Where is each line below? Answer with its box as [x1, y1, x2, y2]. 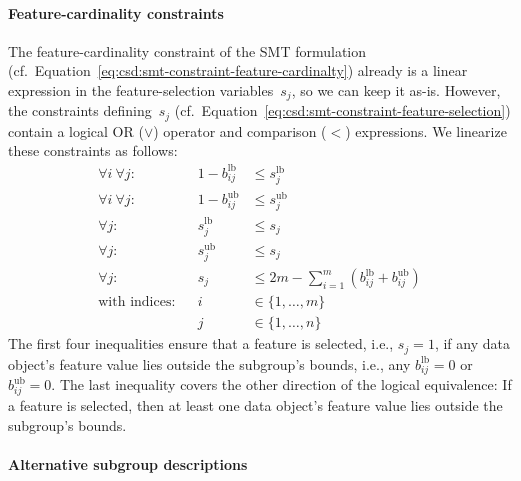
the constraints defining [8, 100, 152, 121]
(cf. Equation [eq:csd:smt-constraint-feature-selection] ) [174, 100, 511, 121]
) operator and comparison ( [153, 120, 327, 141]
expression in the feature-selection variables [8, 79, 274, 100]
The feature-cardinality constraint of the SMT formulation [8, 40, 367, 61]
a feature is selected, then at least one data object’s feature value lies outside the [8, 395, 503, 415]
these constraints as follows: [8, 140, 178, 161]
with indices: [98, 295, 176, 310]
